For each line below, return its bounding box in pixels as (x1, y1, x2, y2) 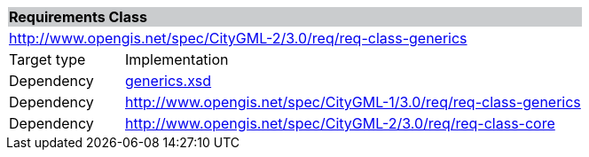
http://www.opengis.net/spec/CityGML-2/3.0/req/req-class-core (124, 114, 555, 132)
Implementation (124, 51, 229, 68)
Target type (9, 51, 86, 68)
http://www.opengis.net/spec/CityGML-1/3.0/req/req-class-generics (124, 93, 581, 111)
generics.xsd (124, 72, 212, 90)
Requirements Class (9, 8, 147, 26)
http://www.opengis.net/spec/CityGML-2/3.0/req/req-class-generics (9, 29, 467, 47)
